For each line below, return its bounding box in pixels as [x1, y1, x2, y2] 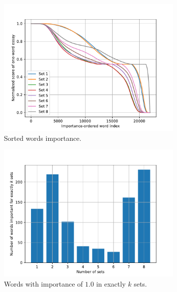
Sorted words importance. [4, 132, 82, 143]
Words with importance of [4, 278, 83, 289]
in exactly [96, 278, 126, 289]
